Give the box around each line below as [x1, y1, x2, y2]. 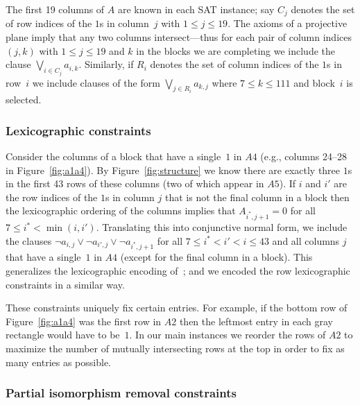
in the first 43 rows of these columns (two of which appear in [6, 176, 264, 191]
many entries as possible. [6, 354, 111, 369]
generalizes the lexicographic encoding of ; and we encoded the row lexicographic [6, 263, 350, 277]
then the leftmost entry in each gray [179, 313, 333, 328]
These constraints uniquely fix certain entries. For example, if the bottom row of [6, 300, 348, 315]
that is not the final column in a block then [164, 189, 350, 204]
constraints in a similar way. [6, 277, 125, 291]
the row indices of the [6, 189, 98, 204]
